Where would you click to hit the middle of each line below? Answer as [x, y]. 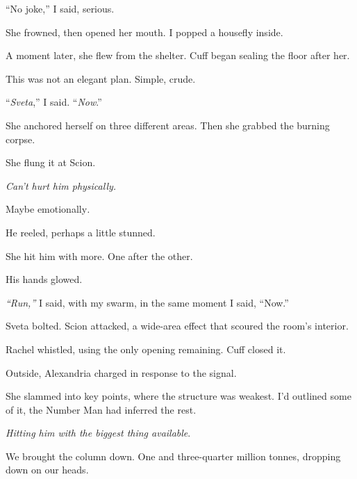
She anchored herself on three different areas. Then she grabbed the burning [168, 125]
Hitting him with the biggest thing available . [98, 433]
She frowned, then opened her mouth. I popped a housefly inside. [144, 32]
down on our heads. [47, 470]
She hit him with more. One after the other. [99, 255]
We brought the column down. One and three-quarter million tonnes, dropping [173, 456]
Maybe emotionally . [48, 209]
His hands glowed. [44, 279]
